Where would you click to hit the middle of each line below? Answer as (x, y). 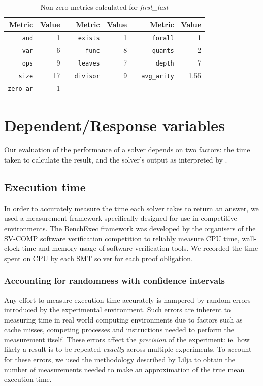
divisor (87, 76)
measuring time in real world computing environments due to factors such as (123, 319)
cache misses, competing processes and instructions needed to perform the (119, 329)
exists (89, 38)
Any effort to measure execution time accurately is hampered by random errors (127, 299)
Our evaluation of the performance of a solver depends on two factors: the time (127, 150)
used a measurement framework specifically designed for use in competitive (121, 218)
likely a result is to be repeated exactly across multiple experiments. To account (128, 349)
